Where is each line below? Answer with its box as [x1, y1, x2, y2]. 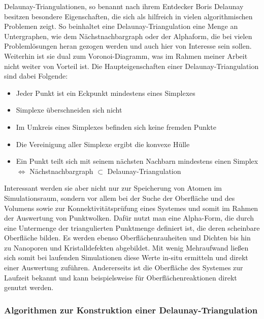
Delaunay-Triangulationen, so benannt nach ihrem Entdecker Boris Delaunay [4, 1, 244, 11]
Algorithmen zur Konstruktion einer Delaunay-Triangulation [4, 303, 258, 316]
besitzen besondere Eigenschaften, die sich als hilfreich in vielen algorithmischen [4, 11, 253, 21]
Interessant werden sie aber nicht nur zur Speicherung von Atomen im [4, 183, 222, 193]
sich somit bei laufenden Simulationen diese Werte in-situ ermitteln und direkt [4, 252, 248, 263]
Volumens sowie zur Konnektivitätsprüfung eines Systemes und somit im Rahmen [4, 202, 258, 213]
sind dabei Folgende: [4, 70, 68, 81]
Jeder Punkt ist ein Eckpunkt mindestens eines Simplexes [16, 87, 195, 98]
